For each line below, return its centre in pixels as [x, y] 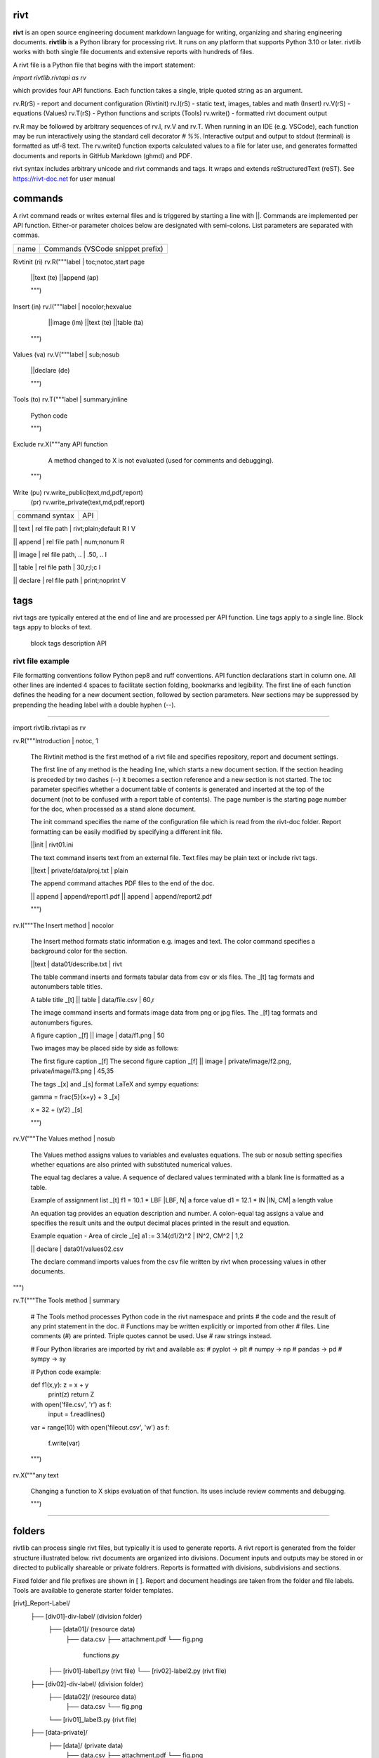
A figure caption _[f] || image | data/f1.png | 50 [98, 1035]
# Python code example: [66, 1372]
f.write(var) [64, 1443]
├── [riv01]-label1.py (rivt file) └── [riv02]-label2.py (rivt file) [138, 1671]
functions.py [101, 1655]
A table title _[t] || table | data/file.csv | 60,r [93, 999]
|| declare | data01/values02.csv [77, 1249]
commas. [26, 235]
